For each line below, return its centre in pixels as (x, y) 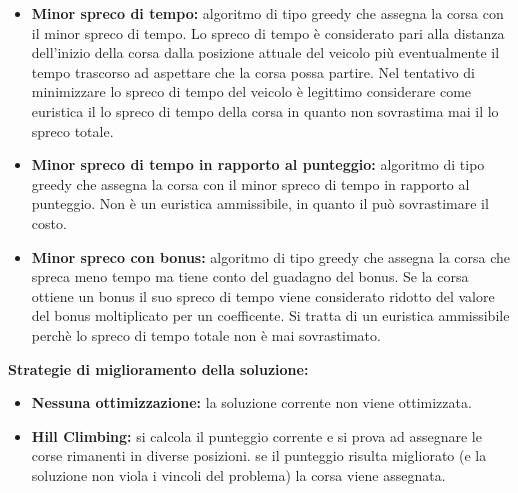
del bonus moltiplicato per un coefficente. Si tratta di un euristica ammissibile (270, 315)
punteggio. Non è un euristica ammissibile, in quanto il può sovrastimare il (260, 203)
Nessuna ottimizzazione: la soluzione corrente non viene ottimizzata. (251, 402)
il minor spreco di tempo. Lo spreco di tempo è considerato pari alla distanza (268, 32)
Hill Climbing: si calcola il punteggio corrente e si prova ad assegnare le (256, 435)
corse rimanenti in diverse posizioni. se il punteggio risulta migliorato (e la (259, 455)
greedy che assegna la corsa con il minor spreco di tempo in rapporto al (250, 183)
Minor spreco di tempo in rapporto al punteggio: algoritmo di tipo (258, 164)
